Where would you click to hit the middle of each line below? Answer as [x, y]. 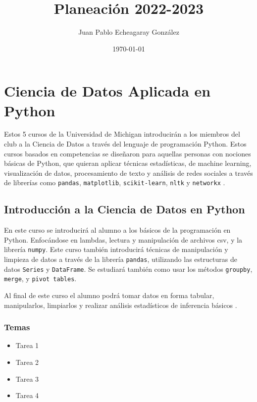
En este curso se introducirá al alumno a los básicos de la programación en [117, 230]
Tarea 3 [27, 378]
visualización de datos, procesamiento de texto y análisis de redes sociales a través [128, 173]
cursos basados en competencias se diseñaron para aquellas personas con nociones [128, 153]
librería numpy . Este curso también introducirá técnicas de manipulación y [116, 249]
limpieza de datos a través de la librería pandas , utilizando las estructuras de [121, 259]
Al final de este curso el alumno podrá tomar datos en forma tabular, [109, 295]
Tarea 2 [27, 362]
